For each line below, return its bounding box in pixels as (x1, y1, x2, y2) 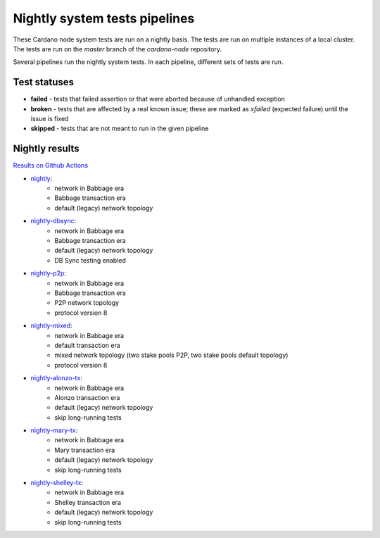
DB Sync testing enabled (54, 256, 127, 264)
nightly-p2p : (30, 269, 67, 277)
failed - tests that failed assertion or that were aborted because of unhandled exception (30, 95, 285, 104)
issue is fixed (30, 115, 69, 123)
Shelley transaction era (54, 498, 121, 506)
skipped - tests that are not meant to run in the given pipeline (30, 124, 209, 133)
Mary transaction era (54, 446, 115, 454)
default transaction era (54, 341, 121, 349)
